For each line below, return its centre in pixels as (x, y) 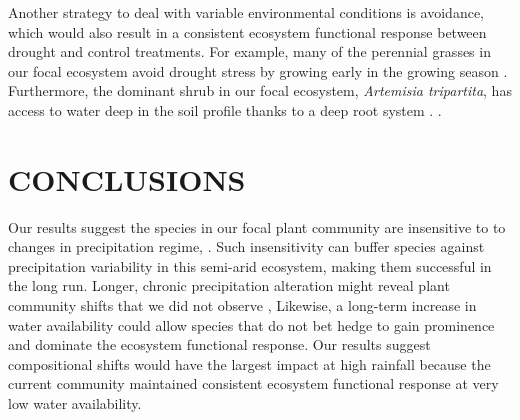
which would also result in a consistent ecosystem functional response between (247, 31)
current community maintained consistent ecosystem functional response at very (253, 383)
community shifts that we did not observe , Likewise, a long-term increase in (242, 305)
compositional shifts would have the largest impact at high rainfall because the (249, 363)
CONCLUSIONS (127, 178)
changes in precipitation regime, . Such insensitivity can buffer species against (246, 246)
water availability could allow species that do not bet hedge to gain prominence (251, 324)
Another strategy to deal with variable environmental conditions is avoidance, (246, 12)
